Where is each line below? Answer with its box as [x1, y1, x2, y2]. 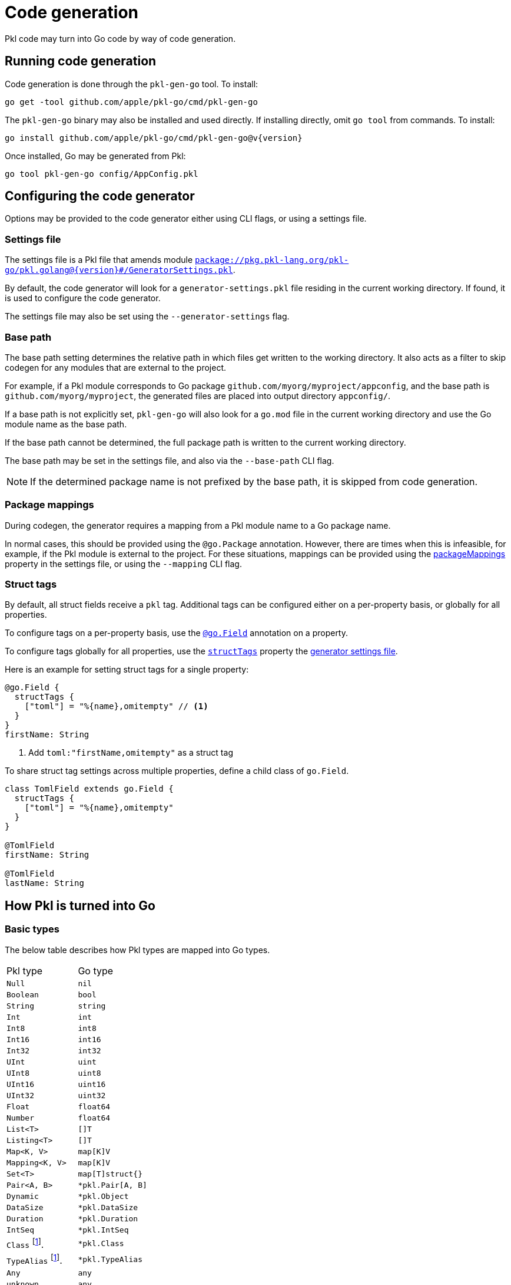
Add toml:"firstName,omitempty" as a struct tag [28, 747, 233, 758]
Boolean [6, 990, 39, 999]
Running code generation [5, 54, 157, 69]
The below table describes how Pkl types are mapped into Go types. [5, 944, 270, 955]
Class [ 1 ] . [6, 1236, 44, 1250]
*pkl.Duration [78, 1214, 138, 1223]
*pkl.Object [78, 1191, 129, 1201]
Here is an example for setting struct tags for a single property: [5, 664, 249, 675]
